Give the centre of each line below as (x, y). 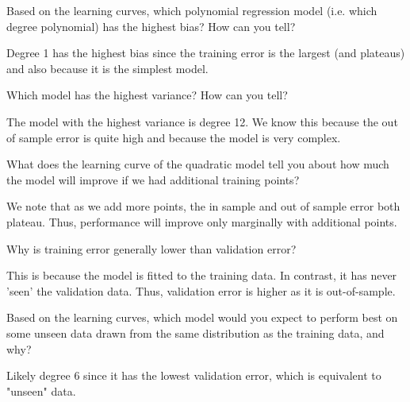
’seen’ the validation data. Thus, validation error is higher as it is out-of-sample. (201, 290)
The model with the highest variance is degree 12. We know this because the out (202, 121)
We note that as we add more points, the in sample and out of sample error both (203, 206)
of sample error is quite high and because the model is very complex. (174, 137)
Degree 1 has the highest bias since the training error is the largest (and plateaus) (206, 53)
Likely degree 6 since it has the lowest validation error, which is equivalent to (194, 375)
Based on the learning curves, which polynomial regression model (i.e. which (192, 10)
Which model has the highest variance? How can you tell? (147, 95)
